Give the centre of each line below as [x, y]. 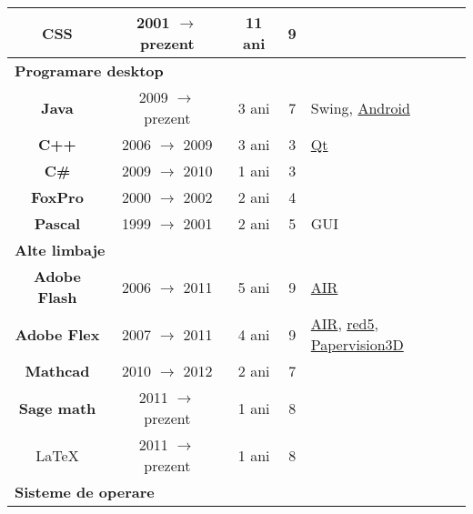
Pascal [57, 223]
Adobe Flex [57, 334]
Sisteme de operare [85, 492]
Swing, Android [360, 107]
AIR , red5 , [344, 323]
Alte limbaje [60, 250]
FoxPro [57, 197]
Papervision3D [357, 344]
